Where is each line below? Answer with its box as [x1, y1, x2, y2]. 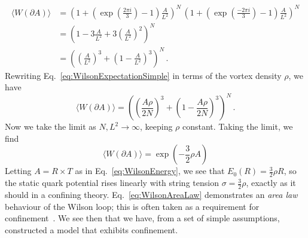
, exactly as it [246, 176, 296, 189]
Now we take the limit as [5, 120, 96, 133]
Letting [5, 164, 32, 177]
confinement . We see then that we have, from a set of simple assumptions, [5, 212, 280, 224]
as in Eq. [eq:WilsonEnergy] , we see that [75, 164, 225, 177]
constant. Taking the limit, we [182, 120, 293, 133]
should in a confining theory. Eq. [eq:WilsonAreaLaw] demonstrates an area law [5, 188, 298, 201]
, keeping [139, 120, 173, 133]
